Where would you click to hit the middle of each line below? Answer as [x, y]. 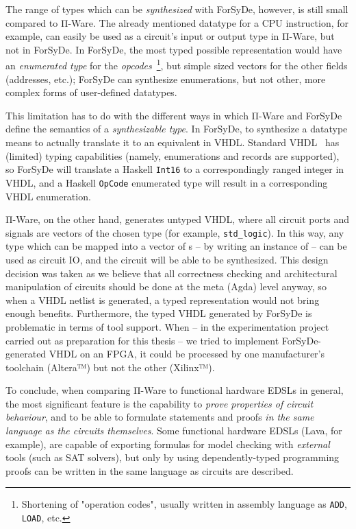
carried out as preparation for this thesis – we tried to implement [142, 340]
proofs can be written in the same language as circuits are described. [150, 470]
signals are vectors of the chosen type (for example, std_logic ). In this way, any [175, 232]
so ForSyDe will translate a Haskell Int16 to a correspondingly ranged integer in [175, 169]
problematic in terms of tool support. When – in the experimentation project [167, 326]
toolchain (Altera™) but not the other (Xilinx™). [110, 367]
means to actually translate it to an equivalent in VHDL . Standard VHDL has [173, 142]
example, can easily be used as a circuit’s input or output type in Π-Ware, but [170, 36]
